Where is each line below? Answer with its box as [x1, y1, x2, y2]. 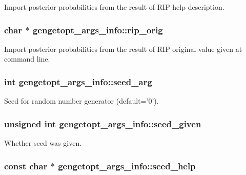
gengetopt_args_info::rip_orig [32, 23, 163, 36]
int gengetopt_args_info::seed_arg [4, 75, 152, 88]
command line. [4, 53, 50, 64]
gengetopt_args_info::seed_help [58, 159, 196, 172]
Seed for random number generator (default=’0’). [4, 95, 159, 106]
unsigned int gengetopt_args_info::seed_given [4, 117, 201, 130]
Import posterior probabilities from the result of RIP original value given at [4, 43, 242, 54]
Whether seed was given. [4, 138, 82, 148]
